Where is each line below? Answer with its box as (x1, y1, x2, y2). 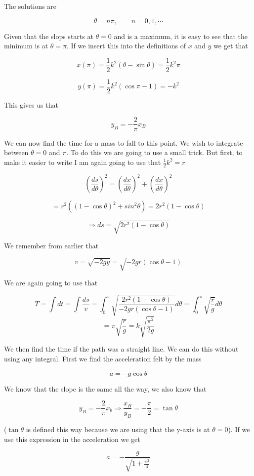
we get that (213, 40, 248, 51)
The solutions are (4, 1, 56, 11)
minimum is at (4, 40, 48, 51)
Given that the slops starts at (4, 31, 93, 41)
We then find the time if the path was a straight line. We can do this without (4, 344, 239, 354)
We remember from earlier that (4, 240, 99, 250)
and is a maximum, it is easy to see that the (114, 31, 248, 41)
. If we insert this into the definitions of (67, 40, 186, 51)
